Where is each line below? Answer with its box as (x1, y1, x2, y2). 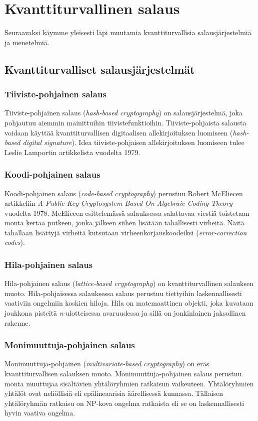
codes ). (4, 237, 25, 247)
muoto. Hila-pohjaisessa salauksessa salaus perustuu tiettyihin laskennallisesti (4, 288, 242, 298)
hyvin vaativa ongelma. (4, 407, 75, 418)
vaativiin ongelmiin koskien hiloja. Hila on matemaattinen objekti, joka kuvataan (4, 298, 253, 308)
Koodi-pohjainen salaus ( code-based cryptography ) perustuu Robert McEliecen (4, 188, 243, 198)
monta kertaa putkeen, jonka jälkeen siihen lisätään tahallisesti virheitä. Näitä (4, 217, 244, 228)
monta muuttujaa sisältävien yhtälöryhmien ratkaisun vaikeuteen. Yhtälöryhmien (4, 378, 254, 388)
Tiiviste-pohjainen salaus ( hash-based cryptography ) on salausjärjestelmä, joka (4, 107, 242, 118)
